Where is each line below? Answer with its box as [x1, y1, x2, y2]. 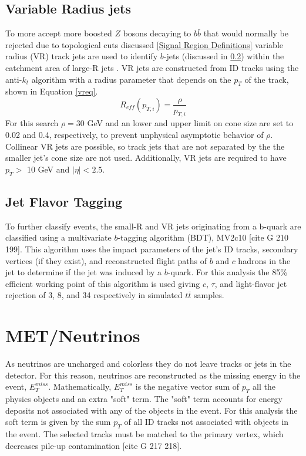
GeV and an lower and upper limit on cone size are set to [87, 117, 294, 129]
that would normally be [203, 27, 288, 39]
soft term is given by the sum [5, 416, 111, 428]
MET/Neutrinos [5, 323, 140, 347]
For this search [5, 117, 59, 129]
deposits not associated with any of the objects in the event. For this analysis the [5, 404, 298, 416]
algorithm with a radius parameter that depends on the [31, 73, 231, 85]
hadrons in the [238, 254, 291, 266]
